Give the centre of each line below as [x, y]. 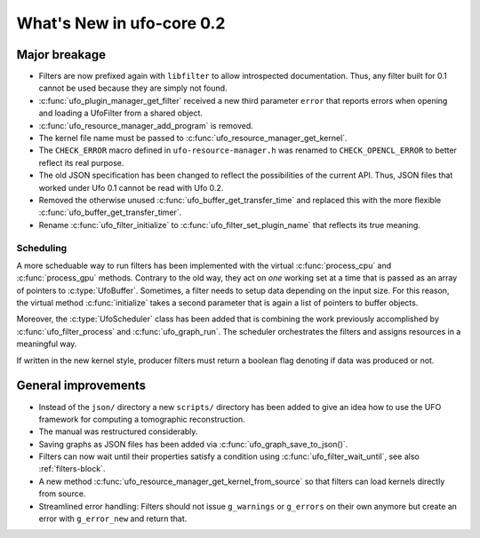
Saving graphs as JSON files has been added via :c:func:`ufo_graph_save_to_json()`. [193, 444]
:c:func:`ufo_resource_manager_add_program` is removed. [146, 125]
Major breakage [61, 55]
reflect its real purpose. [81, 162]
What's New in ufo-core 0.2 [121, 23]
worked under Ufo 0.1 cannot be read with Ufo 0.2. [131, 187]
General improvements [81, 386]
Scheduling [42, 248]
